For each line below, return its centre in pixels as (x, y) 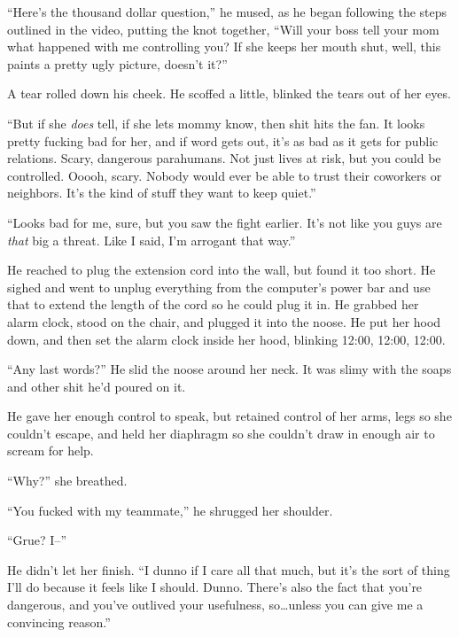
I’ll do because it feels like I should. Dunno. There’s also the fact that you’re (215, 587)
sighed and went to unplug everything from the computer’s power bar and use (219, 287)
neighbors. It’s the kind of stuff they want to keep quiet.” (162, 193)
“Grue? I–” (37, 540)
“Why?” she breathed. (67, 481)
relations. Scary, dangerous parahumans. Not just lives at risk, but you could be (224, 158)
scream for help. (51, 451)
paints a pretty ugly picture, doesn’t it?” (117, 63)
